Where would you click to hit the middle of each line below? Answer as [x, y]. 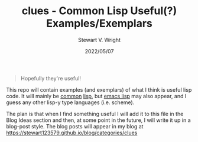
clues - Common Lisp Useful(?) [99, 11]
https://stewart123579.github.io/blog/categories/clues [72, 133]
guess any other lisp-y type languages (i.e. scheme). [70, 102]
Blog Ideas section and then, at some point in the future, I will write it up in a [98, 120]
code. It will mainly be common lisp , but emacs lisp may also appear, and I [96, 96]
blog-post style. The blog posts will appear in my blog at [75, 126]
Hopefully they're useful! [51, 78]
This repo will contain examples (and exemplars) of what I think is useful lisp [99, 89]
